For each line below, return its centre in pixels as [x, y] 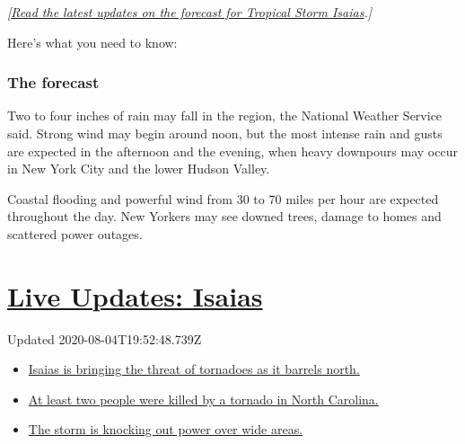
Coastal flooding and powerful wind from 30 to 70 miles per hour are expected [223, 198]
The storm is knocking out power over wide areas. [166, 429]
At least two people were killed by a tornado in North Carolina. [203, 399]
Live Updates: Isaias [135, 295]
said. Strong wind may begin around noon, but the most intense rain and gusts [225, 133]
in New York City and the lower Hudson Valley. [139, 169]
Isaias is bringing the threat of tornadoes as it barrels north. [194, 369]
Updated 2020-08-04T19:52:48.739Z [105, 338]
